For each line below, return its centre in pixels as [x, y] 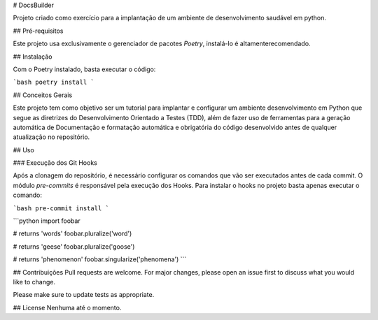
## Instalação [33, 57]
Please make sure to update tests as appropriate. [84, 295]
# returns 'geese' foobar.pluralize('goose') [74, 246]
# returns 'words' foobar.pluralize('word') [72, 233]
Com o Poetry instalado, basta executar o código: [84, 69]
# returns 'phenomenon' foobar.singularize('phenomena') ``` [100, 259]
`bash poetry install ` [54, 82]
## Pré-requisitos [38, 31]
